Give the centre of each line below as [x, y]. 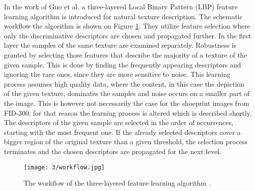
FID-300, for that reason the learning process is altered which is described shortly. [128, 112]
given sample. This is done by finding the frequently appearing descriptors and [123, 64]
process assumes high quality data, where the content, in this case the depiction [124, 83]
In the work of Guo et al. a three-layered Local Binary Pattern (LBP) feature [121, 6]
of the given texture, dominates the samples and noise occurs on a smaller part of [127, 93]
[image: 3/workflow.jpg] [64, 167]
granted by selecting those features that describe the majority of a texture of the [126, 54]
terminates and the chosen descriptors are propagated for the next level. [113, 151]
